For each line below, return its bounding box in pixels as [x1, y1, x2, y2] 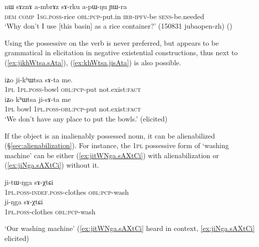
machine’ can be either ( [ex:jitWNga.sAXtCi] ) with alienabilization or [5, 150, 219, 160]
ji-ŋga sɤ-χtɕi [5, 196, 43, 207]
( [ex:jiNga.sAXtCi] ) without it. [5, 160, 99, 170]
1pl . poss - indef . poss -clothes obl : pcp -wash [5, 186, 129, 197]
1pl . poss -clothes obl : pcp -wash [5, 206, 96, 216]
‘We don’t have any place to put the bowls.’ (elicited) [5, 113, 168, 124]
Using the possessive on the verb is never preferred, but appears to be [5, 37, 219, 48]
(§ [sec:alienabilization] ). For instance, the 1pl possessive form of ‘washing [5, 140, 229, 151]
